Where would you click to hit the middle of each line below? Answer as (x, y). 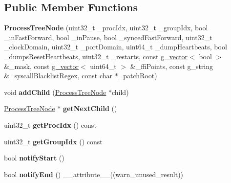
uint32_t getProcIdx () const (50, 125)
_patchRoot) (137, 76)
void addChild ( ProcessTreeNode (55, 92)
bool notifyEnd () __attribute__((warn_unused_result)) (94, 174)
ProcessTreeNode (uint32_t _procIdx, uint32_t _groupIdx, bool (106, 28)
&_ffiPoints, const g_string (172, 66)
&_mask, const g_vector (42, 66)
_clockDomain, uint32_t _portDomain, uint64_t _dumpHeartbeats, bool (115, 47)
